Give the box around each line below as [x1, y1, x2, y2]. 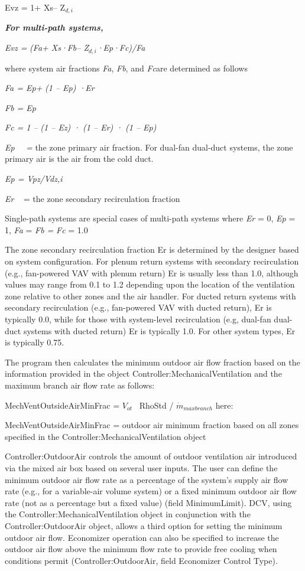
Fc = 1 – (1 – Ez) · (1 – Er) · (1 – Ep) [5, 121, 157, 133]
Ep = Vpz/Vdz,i [5, 172, 63, 185]
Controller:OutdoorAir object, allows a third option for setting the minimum [5, 519, 283, 531]
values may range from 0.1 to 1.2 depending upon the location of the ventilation [5, 278, 295, 291]
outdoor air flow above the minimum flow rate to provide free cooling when [5, 543, 277, 555]
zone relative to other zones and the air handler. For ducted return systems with [5, 289, 296, 302]
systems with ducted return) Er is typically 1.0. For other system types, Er [23, 324, 296, 337]
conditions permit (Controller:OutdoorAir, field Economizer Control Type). [5, 554, 278, 566]
